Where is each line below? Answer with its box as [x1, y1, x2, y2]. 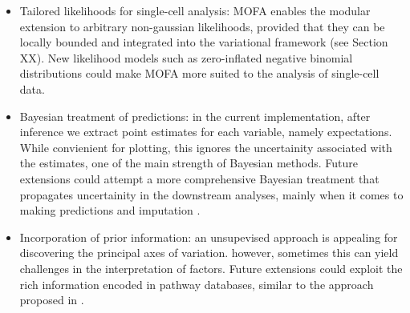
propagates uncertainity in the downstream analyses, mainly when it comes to [19, 186, 404, 203]
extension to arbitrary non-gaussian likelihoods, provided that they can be [19, 18, 385, 34]
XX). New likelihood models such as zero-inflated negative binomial [19, 49, 353, 66]
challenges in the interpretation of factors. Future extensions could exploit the [19, 259, 403, 276]
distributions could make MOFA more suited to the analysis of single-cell [19, 65, 380, 82]
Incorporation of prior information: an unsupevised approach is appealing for [19, 228, 398, 245]
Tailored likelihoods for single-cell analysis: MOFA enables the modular [19, 2, 371, 18]
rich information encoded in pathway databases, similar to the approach [19, 275, 374, 292]
